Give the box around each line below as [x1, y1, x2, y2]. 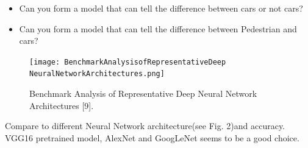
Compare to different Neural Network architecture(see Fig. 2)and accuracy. [5, 119, 285, 132]
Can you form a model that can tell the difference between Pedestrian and [19, 22, 297, 35]
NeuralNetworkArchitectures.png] [29, 69, 165, 79]
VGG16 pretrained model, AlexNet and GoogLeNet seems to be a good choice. [5, 131, 299, 144]
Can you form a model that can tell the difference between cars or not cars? [19, 2, 303, 14]
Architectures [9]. [29, 99, 94, 111]
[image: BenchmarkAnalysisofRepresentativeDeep [29, 57, 226, 66]
